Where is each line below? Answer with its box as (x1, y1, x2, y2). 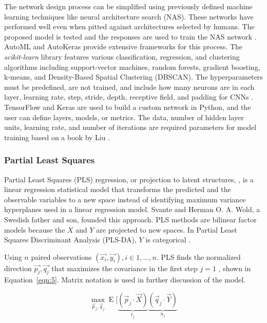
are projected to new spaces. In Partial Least (96, 224, 237, 235)
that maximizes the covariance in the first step (51, 262, 198, 273)
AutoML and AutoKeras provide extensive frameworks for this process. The (4, 41, 243, 52)
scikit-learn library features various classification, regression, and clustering (4, 51, 240, 62)
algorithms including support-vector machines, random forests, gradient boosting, (4, 61, 260, 72)
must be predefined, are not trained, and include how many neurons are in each (4, 81, 255, 92)
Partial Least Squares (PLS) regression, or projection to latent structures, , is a (4, 174, 254, 184)
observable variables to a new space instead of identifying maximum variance (4, 194, 246, 204)
